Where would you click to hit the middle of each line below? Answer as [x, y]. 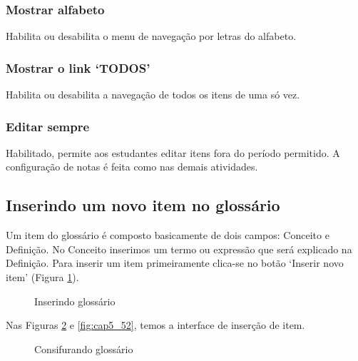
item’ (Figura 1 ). [42, 277]
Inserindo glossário [75, 301]
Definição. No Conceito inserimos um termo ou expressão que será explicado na [179, 249]
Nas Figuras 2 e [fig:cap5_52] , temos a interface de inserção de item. [155, 325]
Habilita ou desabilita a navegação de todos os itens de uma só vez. [153, 95]
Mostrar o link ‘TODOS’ [78, 67]
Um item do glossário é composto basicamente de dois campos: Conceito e [168, 235]
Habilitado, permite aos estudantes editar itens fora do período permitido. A [173, 152]
